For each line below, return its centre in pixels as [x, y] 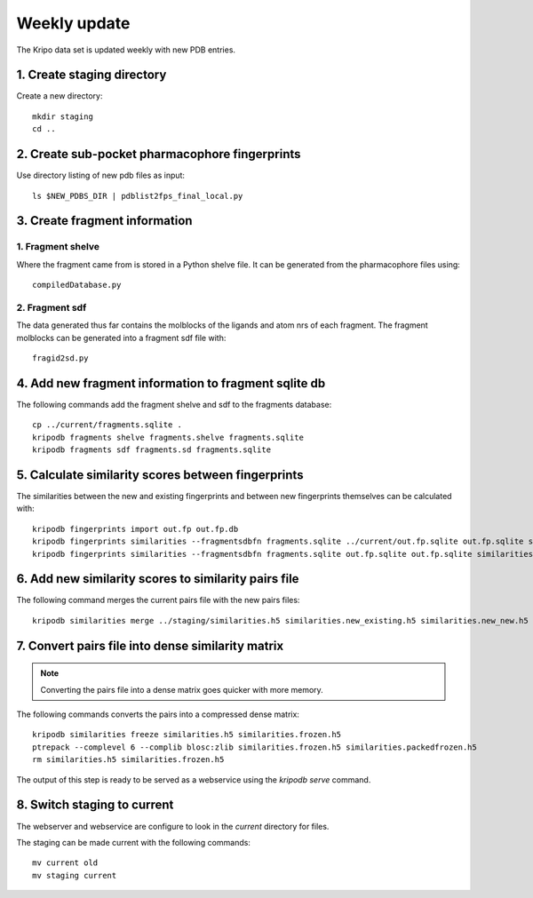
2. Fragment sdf [52, 307]
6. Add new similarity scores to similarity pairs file [158, 579]
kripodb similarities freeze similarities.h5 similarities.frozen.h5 [187, 735]
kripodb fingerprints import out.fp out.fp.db [135, 529]
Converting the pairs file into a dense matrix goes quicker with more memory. [182, 689]
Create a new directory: [60, 96]
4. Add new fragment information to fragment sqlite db [171, 383]
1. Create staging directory [91, 75]
